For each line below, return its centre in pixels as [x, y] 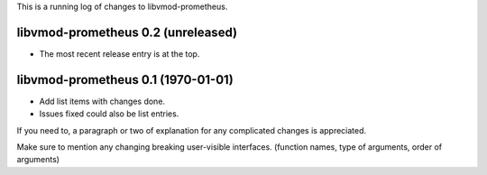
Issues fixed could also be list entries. [109, 114]
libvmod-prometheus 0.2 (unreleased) [127, 32]
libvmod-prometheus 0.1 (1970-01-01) [125, 80]
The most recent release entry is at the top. [119, 53]
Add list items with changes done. [102, 101]
